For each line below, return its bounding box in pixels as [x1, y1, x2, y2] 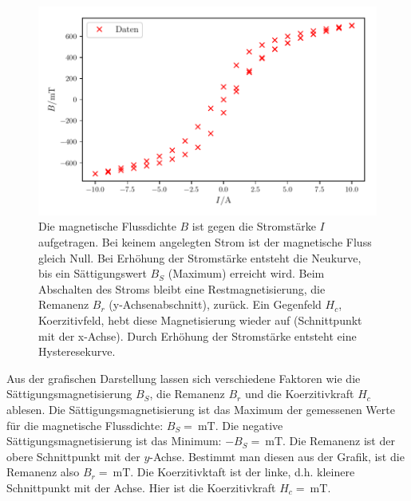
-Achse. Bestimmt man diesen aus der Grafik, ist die [149, 448, 405, 464]
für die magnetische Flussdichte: [6, 416, 164, 433]
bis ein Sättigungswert [38, 265, 147, 282]
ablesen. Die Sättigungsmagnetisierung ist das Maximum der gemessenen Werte [6, 400, 395, 417]
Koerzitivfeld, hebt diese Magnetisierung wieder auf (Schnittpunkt [38, 311, 362, 328]
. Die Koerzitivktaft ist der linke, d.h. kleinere [130, 464, 355, 480]
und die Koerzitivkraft [244, 385, 354, 402]
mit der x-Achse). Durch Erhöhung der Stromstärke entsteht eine [38, 327, 357, 344]
